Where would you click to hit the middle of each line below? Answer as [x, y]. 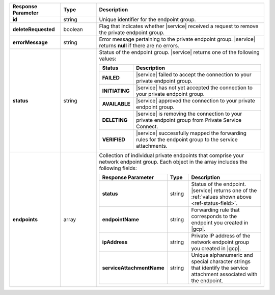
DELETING [115, 120]
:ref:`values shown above [222, 197]
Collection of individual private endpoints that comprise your [172, 155]
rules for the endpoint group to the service [187, 139]
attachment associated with [224, 274]
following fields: [118, 168]
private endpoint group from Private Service [189, 120]
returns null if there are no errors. [139, 46]
